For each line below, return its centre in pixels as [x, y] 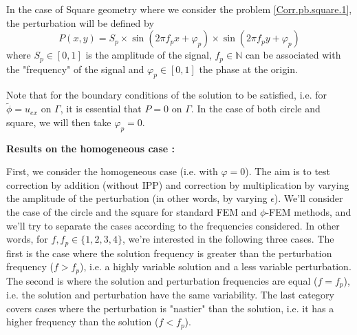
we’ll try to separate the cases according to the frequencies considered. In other [173, 225]
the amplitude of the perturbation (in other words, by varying [137, 198]
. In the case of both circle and [256, 109]
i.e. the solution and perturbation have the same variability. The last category [170, 295]
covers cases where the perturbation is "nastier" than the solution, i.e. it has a [170, 308]
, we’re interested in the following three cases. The [228, 239]
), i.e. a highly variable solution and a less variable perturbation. [216, 266]
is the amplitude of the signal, [149, 55]
